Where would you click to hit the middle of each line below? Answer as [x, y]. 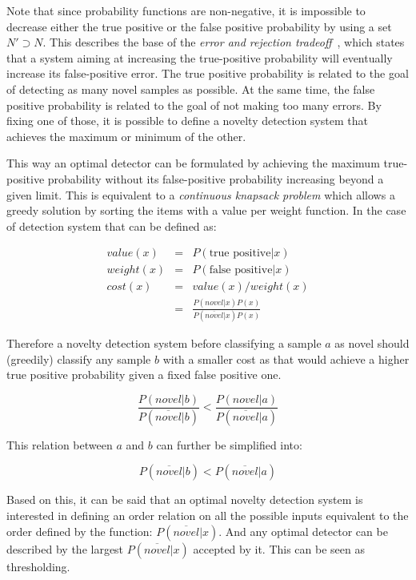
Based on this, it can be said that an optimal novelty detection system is [185, 499]
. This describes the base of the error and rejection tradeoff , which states [224, 42]
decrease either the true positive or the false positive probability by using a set [199, 26]
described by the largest [65, 548]
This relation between [60, 444]
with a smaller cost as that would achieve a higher [286, 358]
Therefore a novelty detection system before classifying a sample [164, 343]
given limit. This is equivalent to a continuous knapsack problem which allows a [201, 194]
